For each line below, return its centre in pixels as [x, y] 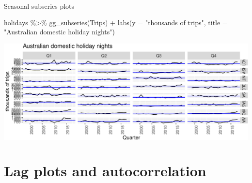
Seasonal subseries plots [39, 6]
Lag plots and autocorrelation [105, 170]
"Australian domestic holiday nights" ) [59, 32]
